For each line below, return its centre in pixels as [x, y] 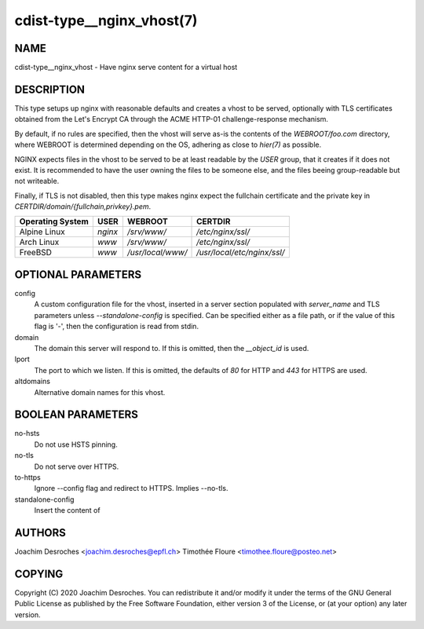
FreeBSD [36, 253]
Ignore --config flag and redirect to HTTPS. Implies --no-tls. [131, 488]
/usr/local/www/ [157, 253]
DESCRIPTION [50, 89]
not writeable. [37, 181]
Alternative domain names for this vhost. [100, 392]
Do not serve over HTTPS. [77, 466]
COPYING [39, 574]
